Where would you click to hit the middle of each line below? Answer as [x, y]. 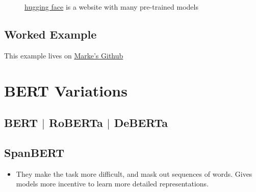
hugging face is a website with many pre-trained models [111, 7]
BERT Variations [66, 90]
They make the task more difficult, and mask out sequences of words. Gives [134, 173]
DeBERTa [141, 123]
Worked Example [50, 34]
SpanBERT [34, 152]
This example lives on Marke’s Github [64, 55]
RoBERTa [76, 123]
